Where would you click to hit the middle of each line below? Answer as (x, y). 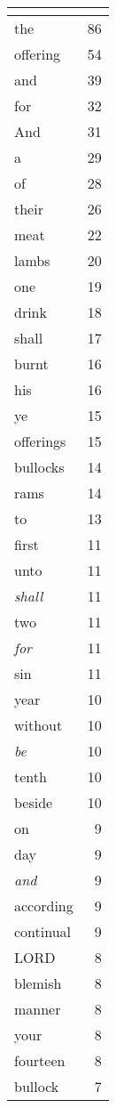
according (44, 906)
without (39, 725)
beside (34, 802)
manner (38, 1009)
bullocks (39, 467)
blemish (38, 983)
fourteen (40, 1060)
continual (43, 931)
